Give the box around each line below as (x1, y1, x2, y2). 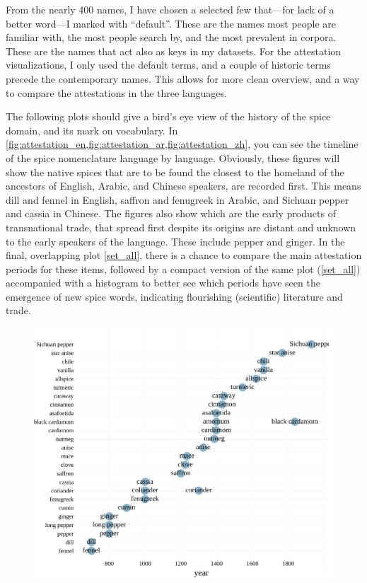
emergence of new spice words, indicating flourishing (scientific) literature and (6, 289, 343, 304)
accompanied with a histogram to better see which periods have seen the (6, 275, 320, 290)
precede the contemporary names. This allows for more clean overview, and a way (6, 71, 360, 86)
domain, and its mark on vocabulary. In (6, 122, 178, 137)
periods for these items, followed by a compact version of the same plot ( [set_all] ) (6, 261, 361, 276)
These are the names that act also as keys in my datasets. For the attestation (6, 43, 342, 58)
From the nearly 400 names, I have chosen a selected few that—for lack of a (6, 2, 334, 16)
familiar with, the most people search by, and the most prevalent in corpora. (6, 30, 337, 45)
